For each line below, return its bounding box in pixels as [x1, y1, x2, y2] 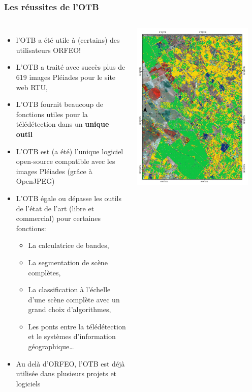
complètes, [28, 267, 61, 277]
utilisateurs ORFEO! [16, 44, 81, 55]
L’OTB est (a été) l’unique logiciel [16, 146, 123, 156]
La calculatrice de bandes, [28, 240, 109, 250]
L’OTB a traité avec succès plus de [16, 62, 125, 72]
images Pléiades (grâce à [16, 165, 92, 176]
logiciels [16, 378, 41, 388]
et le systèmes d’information [28, 331, 116, 342]
